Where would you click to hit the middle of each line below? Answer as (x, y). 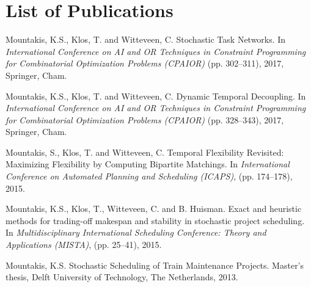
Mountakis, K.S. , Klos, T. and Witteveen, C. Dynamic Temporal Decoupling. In (156, 96)
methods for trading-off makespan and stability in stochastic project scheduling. (155, 220)
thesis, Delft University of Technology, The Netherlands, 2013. (122, 277)
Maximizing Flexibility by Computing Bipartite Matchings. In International (148, 164)
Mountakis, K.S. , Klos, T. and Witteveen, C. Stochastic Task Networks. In (146, 39)
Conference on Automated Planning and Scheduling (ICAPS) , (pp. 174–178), (149, 176)
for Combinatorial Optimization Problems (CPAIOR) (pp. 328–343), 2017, (145, 119)
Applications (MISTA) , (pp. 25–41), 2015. (84, 245)
